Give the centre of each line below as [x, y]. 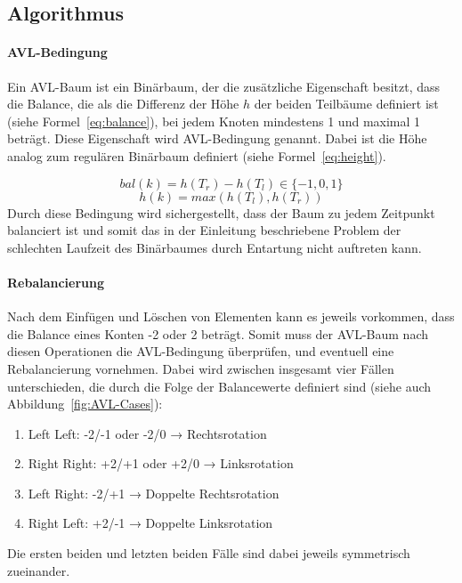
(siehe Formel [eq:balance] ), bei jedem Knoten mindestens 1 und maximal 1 [214, 121]
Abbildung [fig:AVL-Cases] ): [85, 404]
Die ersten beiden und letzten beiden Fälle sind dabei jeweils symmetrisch [209, 553]
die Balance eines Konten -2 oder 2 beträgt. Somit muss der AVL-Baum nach [218, 333]
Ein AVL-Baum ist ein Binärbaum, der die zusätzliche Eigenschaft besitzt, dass [224, 86]
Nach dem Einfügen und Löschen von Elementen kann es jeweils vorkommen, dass [231, 316]
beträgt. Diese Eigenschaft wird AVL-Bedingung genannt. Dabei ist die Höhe [217, 138]
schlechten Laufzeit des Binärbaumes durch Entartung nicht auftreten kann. [215, 247]
